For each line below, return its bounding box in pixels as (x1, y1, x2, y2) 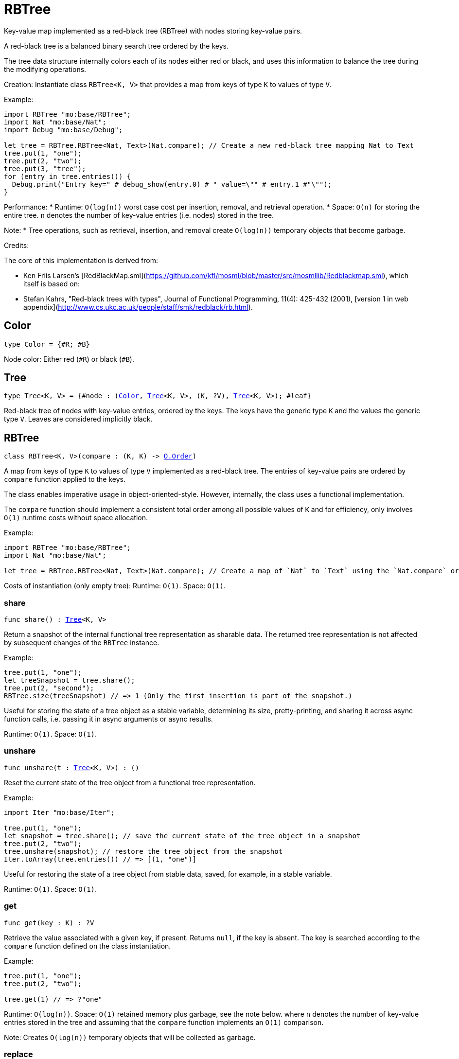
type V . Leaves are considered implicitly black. (4, 415, 153, 424)
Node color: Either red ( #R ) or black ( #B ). (4, 354, 134, 363)
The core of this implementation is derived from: (4, 256, 159, 265)
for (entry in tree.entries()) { (4, 172, 131, 180)
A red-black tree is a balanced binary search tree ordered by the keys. (4, 41, 229, 50)
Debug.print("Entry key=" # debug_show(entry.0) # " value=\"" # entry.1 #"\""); (12, 180, 332, 188)
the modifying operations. (4, 65, 87, 73)
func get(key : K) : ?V (4, 918, 94, 927)
